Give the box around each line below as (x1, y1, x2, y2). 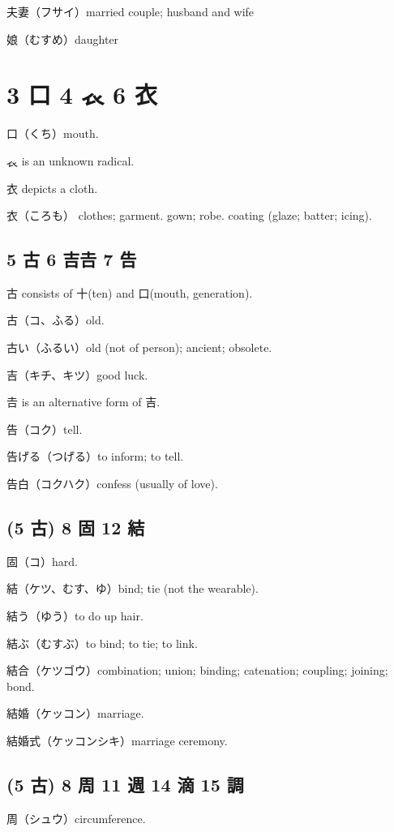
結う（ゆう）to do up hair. (6, 607, 143, 624)
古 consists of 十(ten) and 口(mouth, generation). (6, 284, 253, 301)
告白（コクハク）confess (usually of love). (6, 475, 218, 492)
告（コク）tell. (6, 420, 83, 437)
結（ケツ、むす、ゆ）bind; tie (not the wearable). (6, 580, 259, 597)
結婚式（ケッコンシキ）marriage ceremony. (6, 732, 228, 748)
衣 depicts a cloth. (6, 179, 98, 196)
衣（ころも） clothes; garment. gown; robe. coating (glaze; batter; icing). (6, 207, 372, 224)
